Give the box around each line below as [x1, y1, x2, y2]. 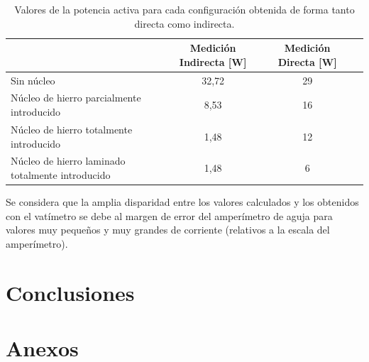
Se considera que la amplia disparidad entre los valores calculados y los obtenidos [6, 194, 359, 209]
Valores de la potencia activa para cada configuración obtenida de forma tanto [14, 2, 355, 16]
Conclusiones [6, 278, 135, 307]
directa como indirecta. [134, 16, 235, 31]
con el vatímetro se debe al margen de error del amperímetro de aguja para [6, 208, 333, 223]
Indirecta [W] [179, 54, 247, 69]
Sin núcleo [11, 72, 55, 87]
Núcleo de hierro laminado [11, 153, 126, 168]
